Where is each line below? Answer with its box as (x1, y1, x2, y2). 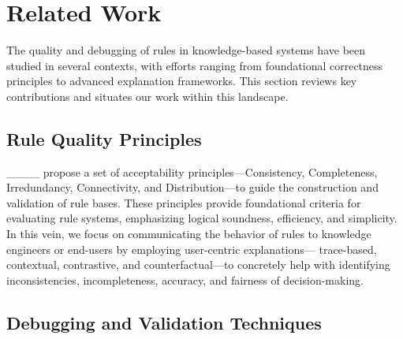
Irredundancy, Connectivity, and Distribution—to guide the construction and (6, 179, 379, 196)
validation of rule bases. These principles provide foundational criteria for (6, 194, 361, 210)
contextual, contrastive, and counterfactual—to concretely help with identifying (6, 256, 390, 273)
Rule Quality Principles (6, 126, 202, 151)
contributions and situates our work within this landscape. (6, 88, 289, 104)
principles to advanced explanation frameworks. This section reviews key (6, 73, 357, 89)
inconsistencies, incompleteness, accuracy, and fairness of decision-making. (6, 271, 364, 288)
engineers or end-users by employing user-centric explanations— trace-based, (6, 240, 377, 257)
